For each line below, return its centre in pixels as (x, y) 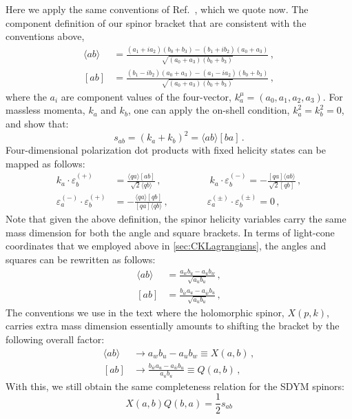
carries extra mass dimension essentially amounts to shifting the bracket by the (173, 326)
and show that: (37, 124)
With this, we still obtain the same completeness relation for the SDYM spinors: (175, 386)
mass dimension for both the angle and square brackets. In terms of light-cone (170, 232)
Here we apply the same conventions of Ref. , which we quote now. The (157, 9)
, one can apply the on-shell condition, (209, 110)
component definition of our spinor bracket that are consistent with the (156, 22)
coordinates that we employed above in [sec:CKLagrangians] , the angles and (166, 246)
